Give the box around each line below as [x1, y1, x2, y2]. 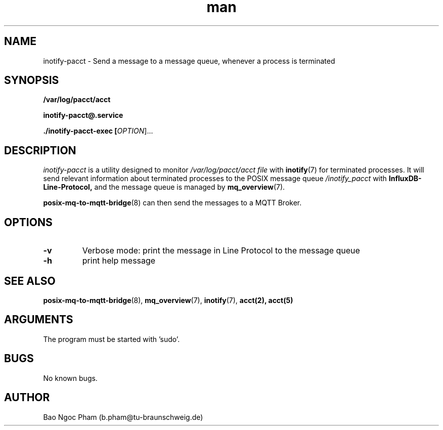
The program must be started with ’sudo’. [43, 334, 180, 343]
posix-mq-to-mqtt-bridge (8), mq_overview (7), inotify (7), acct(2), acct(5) [43, 295, 293, 305]
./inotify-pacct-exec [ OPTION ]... [43, 126, 153, 136]
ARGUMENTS [4, 313, 73, 326]
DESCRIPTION [4, 144, 76, 157]
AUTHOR [4, 391, 50, 404]
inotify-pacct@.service [43, 111, 123, 120]
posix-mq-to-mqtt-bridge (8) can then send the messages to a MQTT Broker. [43, 198, 302, 207]
